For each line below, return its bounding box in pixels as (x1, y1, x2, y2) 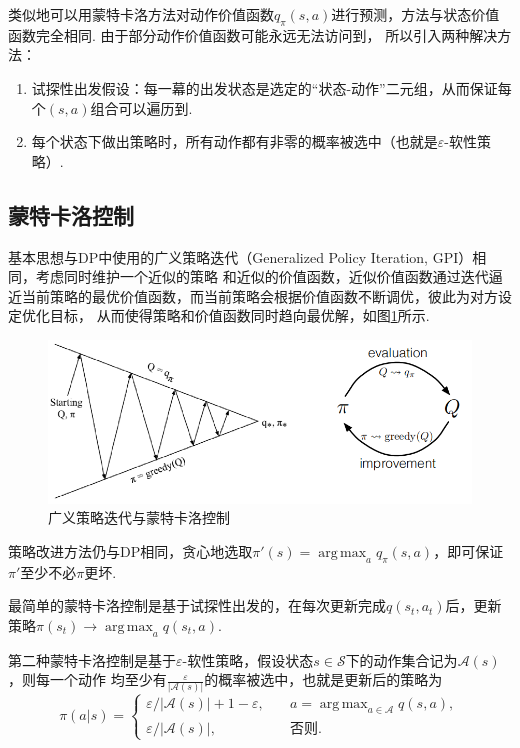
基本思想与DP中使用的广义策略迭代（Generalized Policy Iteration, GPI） (8, 246, 473, 267)
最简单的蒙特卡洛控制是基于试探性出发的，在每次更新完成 (8, 595, 386, 616)
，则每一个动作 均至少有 (8, 669, 167, 690)
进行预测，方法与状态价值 (331, 4, 500, 24)
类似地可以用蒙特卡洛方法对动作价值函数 (8, 4, 274, 24)
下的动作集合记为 (345, 649, 458, 670)
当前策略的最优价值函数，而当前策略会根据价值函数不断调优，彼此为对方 (21, 285, 498, 306)
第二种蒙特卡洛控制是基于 (8, 649, 176, 670)
